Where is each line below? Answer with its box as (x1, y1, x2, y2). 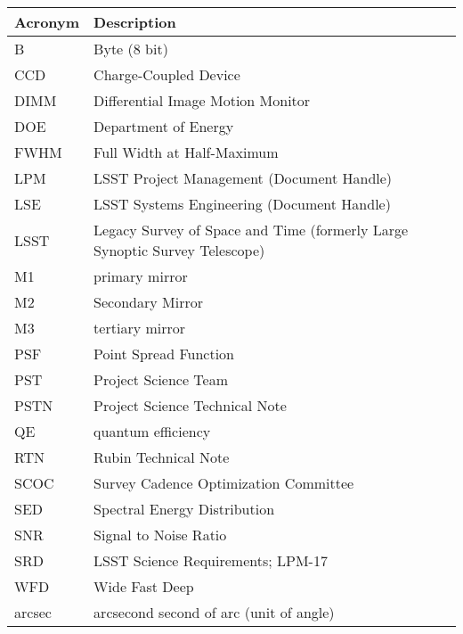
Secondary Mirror (93, 292, 203, 312)
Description (93, 12, 176, 32)
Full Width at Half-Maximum (93, 142, 279, 162)
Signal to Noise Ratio (93, 524, 227, 545)
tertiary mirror (93, 317, 186, 338)
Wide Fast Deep (93, 576, 194, 597)
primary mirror (93, 266, 188, 286)
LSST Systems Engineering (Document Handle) (93, 193, 391, 214)
